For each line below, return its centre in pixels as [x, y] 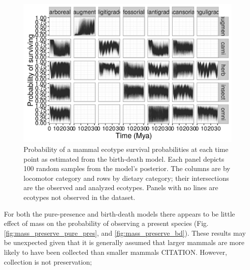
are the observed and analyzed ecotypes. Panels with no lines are [121, 187]
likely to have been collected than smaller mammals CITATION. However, [116, 252]
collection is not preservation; [48, 261]
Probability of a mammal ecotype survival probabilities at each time [126, 149]
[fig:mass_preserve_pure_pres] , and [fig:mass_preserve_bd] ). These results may [125, 233]
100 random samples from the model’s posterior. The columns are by [127, 168]
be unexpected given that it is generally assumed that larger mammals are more [124, 242]
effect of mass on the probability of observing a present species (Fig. [106, 223]
